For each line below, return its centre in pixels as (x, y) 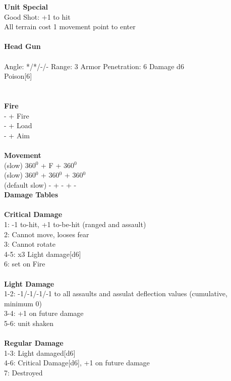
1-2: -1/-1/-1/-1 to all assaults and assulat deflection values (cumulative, (116, 293)
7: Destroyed (23, 372)
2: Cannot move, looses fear (47, 234)
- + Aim (17, 135)
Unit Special (26, 7)
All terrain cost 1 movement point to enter (70, 26)
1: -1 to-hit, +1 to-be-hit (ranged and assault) (75, 224)
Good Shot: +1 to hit (37, 16)
